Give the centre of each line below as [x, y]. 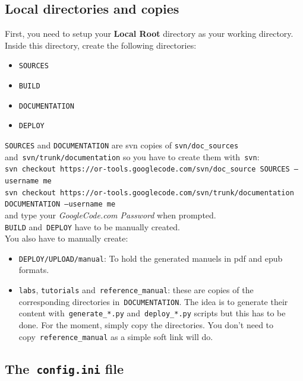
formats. [34, 270]
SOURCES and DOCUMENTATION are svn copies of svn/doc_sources [122, 145]
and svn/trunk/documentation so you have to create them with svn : [132, 156]
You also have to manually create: [67, 238]
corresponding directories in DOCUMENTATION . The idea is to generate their [153, 301]
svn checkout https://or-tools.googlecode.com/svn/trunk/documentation [149, 193]
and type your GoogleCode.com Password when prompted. [111, 215]
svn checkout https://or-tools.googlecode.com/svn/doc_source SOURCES [147, 169]
